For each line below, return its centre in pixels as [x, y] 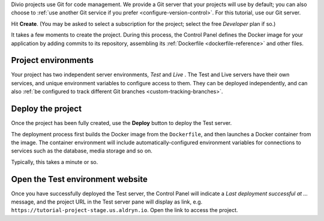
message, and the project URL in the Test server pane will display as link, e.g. [107, 202]
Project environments [52, 60]
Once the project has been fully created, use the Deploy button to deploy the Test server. [121, 123]
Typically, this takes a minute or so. [55, 162]
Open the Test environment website [79, 179]
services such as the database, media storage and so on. [82, 151]
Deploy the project [46, 109]
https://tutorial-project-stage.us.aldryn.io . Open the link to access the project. [124, 210]
